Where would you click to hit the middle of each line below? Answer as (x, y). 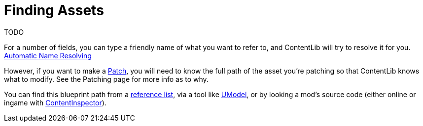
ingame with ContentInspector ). (55, 102)
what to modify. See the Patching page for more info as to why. (106, 79)
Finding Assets (54, 10)
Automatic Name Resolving (48, 55)
